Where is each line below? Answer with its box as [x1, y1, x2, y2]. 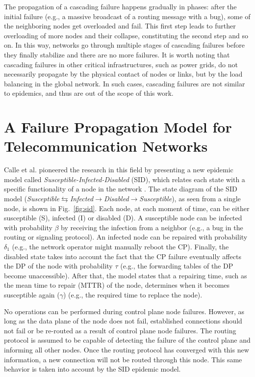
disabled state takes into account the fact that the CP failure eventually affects [4, 251, 241, 261]
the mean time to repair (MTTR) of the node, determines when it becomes [4, 280, 230, 290]
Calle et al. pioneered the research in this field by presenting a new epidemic [4, 164, 233, 175]
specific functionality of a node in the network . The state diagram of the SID [4, 184, 237, 194]
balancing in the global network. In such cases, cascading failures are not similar [4, 78, 245, 88]
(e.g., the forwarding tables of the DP [120, 261, 233, 271]
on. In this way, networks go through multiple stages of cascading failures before [4, 40, 245, 50]
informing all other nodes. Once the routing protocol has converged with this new [4, 344, 249, 354]
